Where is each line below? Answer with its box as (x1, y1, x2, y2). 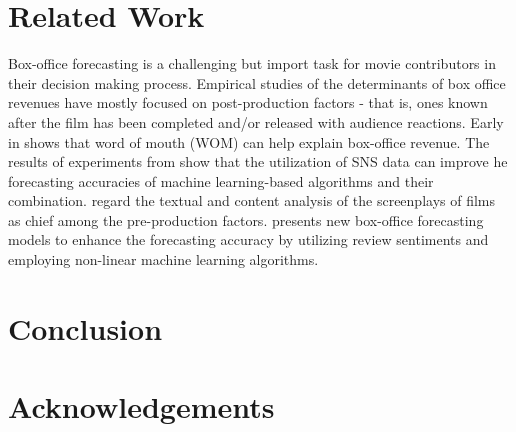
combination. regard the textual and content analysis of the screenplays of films (8, 190, 496, 211)
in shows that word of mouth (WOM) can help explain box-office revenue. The (8, 131, 490, 152)
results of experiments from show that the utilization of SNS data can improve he (8, 151, 508, 172)
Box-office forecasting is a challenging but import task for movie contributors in (8, 53, 496, 74)
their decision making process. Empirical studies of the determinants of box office (8, 72, 506, 93)
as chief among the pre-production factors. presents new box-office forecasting (8, 209, 484, 230)
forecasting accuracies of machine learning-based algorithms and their (8, 170, 434, 191)
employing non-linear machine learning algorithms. (8, 249, 319, 270)
